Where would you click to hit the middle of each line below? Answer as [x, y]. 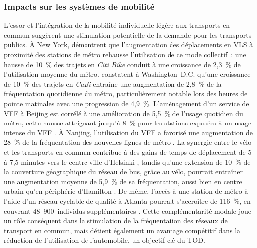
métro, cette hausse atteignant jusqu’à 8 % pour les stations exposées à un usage [128, 123]
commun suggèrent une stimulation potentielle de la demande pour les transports [128, 35]
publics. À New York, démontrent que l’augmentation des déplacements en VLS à [128, 45]
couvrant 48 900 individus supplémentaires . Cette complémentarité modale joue [128, 210]
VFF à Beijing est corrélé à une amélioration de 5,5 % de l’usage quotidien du [124, 113]
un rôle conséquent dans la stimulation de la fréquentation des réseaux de [116, 220]
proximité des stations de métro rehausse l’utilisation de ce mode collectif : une [125, 54]
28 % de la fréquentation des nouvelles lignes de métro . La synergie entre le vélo [128, 142]
